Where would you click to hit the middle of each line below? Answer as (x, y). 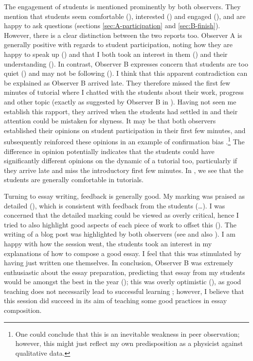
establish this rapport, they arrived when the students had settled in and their (121, 111)
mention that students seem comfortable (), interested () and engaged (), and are (125, 16)
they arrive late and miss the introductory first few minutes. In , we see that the (124, 170)
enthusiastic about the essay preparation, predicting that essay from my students (125, 272)
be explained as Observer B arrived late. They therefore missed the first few (117, 82)
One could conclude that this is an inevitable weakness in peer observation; (127, 334)
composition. (23, 310)
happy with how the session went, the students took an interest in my (108, 243)
